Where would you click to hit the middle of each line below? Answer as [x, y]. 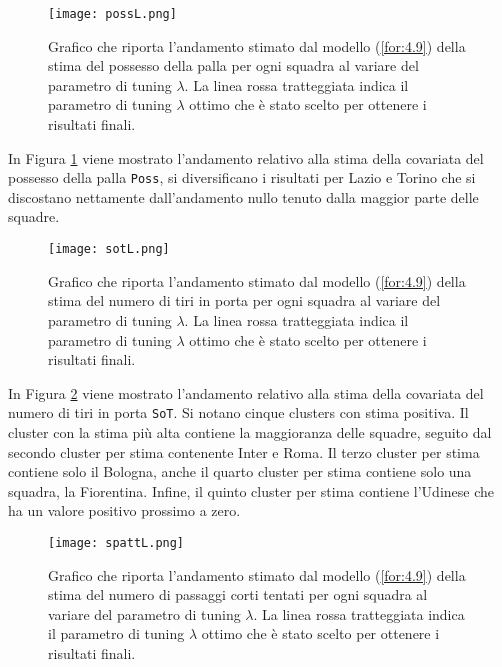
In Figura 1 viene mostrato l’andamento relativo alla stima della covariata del [246, 157]
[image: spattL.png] [116, 542]
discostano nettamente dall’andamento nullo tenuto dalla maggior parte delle [243, 196]
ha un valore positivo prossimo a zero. [124, 510]
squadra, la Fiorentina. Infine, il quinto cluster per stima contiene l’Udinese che [251, 490]
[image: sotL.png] [109, 249]
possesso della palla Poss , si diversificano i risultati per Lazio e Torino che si [242, 177]
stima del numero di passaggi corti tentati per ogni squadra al [238, 594]
